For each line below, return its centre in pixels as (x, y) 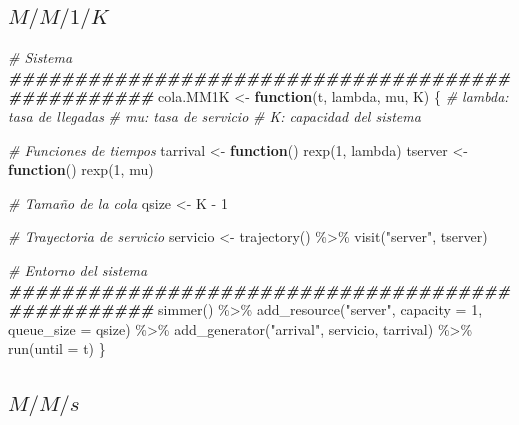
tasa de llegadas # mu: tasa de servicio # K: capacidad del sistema (214, 115)
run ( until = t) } (57, 348)
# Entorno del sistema (78, 269)
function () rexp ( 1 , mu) (81, 169)
